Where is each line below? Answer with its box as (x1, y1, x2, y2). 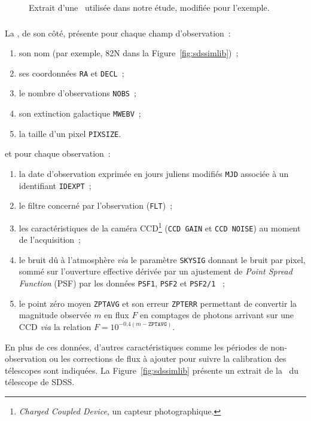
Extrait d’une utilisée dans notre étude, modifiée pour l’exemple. (29, 1, 270, 13)
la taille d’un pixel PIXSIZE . (19, 127, 121, 139)
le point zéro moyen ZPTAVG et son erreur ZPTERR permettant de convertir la (19, 297, 297, 309)
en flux (104, 309, 129, 321)
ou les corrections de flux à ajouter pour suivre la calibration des (49, 352, 286, 365)
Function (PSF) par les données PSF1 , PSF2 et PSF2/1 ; (19, 277, 225, 289)
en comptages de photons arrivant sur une (140, 309, 294, 321)
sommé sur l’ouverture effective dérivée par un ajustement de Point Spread (19, 265, 292, 277)
